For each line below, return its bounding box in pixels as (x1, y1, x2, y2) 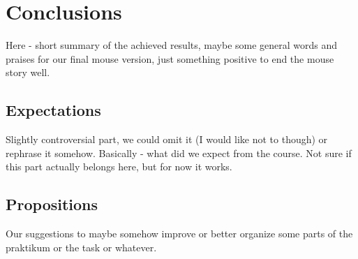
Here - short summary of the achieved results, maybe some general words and (6, 38, 338, 52)
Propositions (6, 193, 98, 215)
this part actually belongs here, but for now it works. (6, 159, 232, 174)
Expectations (6, 99, 101, 121)
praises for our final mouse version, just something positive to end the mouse (6, 51, 334, 66)
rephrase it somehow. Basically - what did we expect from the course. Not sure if (6, 145, 352, 160)
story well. (6, 65, 50, 80)
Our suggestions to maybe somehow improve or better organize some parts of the (6, 226, 353, 241)
